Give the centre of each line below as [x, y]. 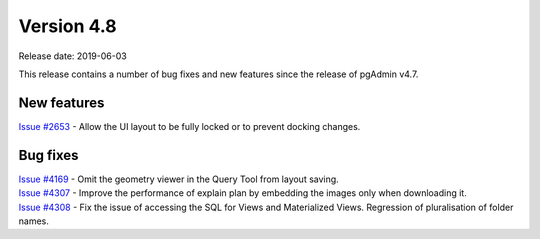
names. [33, 221]
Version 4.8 [67, 26]
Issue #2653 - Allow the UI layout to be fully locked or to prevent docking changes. [189, 126]
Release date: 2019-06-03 [72, 56]
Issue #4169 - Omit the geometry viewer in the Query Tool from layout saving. [178, 179]
